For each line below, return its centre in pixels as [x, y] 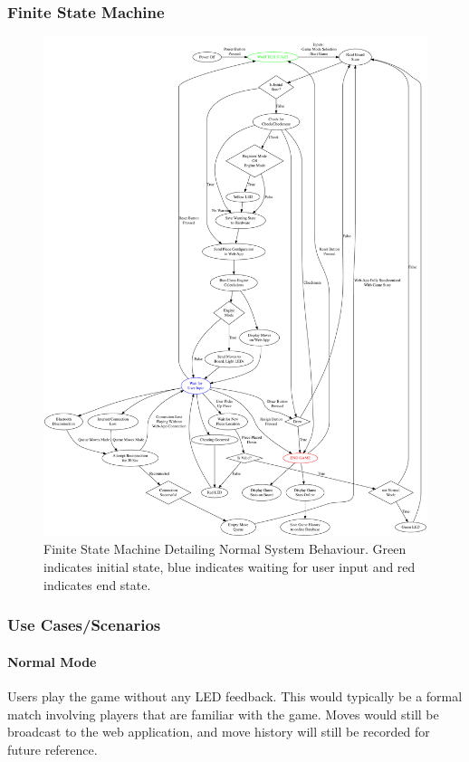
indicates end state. [97, 584]
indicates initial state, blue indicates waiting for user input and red [230, 567]
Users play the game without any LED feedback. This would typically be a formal [235, 695]
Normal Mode [52, 661]
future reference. [53, 749]
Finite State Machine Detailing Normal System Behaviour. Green [225, 549]
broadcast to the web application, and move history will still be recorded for [219, 732]
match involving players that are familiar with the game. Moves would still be [223, 714]
